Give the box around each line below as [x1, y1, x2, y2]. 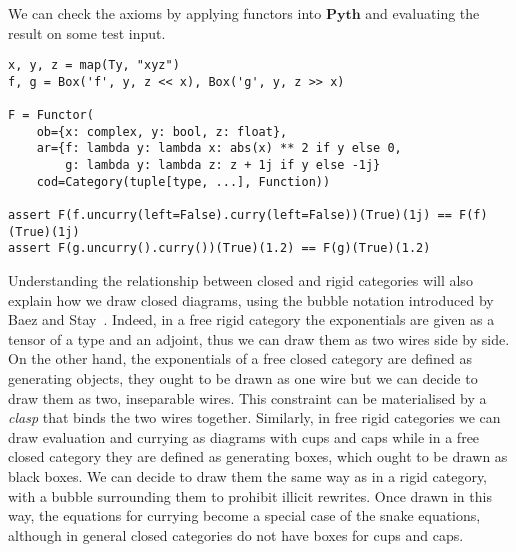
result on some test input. [8, 22, 166, 43]
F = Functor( [8, 108, 94, 123]
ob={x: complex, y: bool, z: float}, [36, 124, 288, 139]
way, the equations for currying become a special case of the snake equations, [8, 505, 481, 526]
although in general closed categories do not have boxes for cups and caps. [8, 524, 464, 545]
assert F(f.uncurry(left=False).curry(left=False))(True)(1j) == [8, 208, 452, 223]
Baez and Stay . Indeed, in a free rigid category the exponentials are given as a [8, 309, 495, 330]
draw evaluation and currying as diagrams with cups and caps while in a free [8, 426, 480, 447]
